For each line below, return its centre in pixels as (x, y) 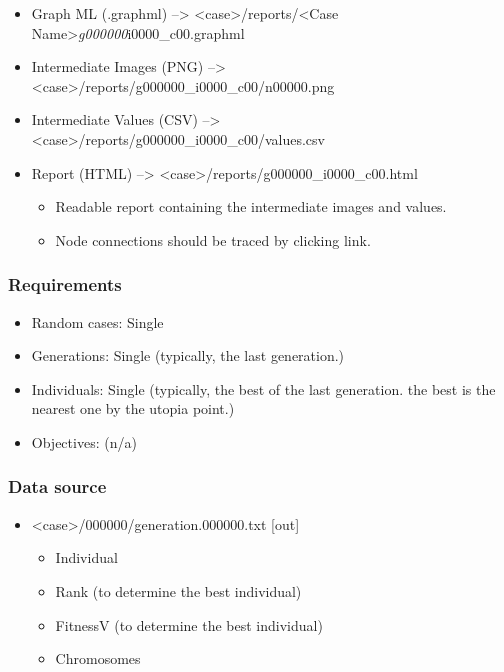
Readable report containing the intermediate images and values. (251, 206)
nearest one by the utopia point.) (133, 408)
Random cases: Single (97, 321)
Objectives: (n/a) (84, 441)
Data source (57, 486)
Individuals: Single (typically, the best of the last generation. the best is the (263, 388)
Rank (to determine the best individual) (178, 590)
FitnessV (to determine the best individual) (189, 624)
